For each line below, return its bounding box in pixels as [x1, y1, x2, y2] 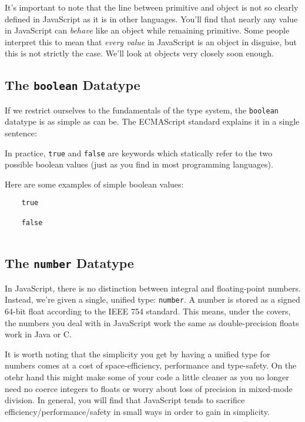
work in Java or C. [5, 328, 72, 340]
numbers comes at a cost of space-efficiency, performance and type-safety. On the [5, 359, 297, 371]
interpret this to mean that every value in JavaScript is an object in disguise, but [5, 35, 297, 48]
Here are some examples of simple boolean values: [5, 177, 184, 190]
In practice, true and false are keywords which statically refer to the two [5, 146, 273, 159]
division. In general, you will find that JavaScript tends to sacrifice [5, 394, 245, 406]
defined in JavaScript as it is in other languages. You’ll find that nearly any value [5, 12, 298, 25]
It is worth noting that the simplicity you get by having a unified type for [5, 347, 270, 360]
